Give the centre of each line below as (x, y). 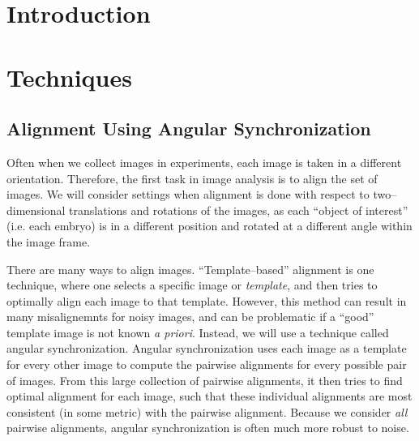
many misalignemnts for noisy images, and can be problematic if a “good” (190, 317)
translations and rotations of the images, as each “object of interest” (239, 210)
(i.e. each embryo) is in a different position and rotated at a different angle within (209, 226)
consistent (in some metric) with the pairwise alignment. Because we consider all (207, 411)
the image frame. (49, 241)
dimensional (36, 210)
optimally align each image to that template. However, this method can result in (207, 300)
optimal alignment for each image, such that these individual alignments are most (209, 396)
